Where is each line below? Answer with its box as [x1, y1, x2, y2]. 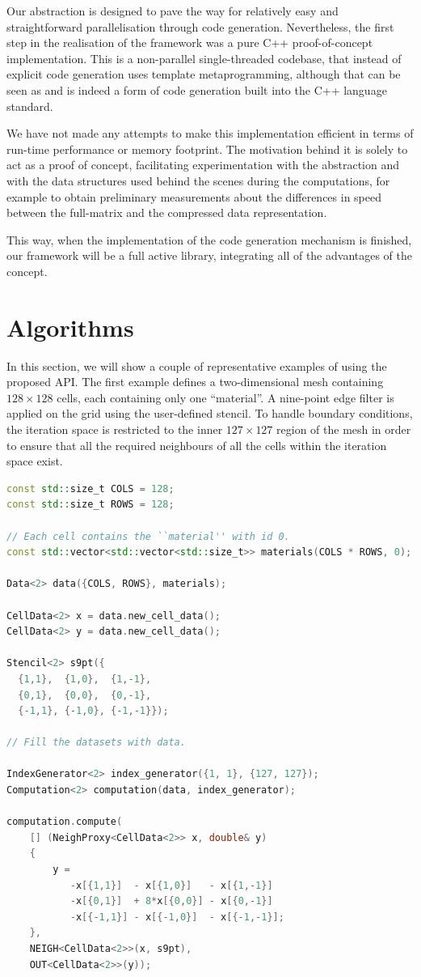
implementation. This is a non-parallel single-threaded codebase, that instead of [6, 49, 402, 66]
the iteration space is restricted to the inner [6, 421, 223, 437]
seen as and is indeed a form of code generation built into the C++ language [6, 81, 387, 98]
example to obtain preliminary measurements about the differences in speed [6, 188, 382, 205]
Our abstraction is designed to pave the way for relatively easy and [6, 2, 339, 19]
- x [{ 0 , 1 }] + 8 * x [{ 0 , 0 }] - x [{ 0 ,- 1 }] [69, 895, 273, 907]
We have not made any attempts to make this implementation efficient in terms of [6, 125, 414, 142]
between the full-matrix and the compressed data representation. [6, 204, 327, 221]
